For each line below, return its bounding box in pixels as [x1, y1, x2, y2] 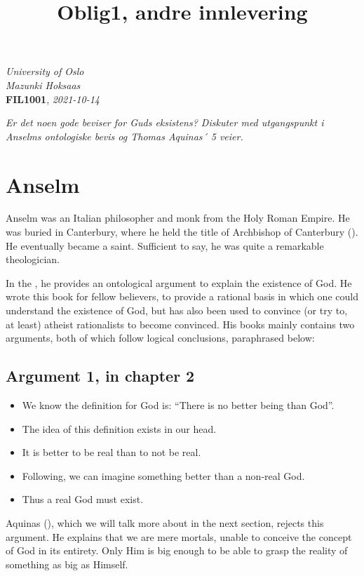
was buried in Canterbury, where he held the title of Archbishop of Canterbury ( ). [6, 225, 358, 239]
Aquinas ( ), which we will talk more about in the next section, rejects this [6, 515, 324, 530]
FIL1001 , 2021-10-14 [6, 91, 100, 106]
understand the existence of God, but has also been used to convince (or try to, [6, 303, 348, 318]
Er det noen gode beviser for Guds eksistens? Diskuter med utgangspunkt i [6, 115, 324, 130]
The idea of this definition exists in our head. [22, 421, 217, 436]
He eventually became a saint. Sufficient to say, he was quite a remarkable [6, 238, 324, 253]
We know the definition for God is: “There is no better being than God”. [22, 398, 335, 413]
